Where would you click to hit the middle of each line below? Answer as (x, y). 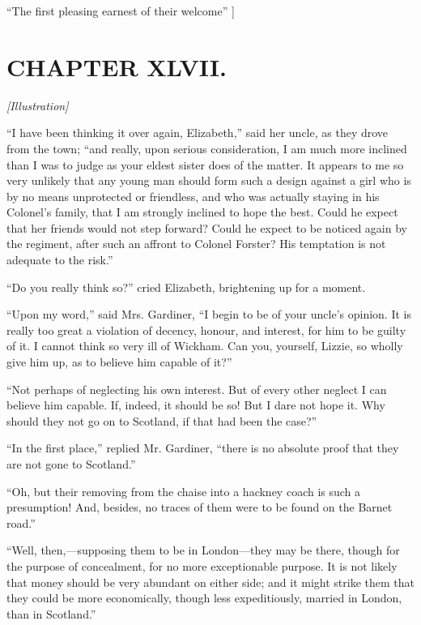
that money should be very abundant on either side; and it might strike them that (210, 582)
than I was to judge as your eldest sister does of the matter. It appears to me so (205, 164)
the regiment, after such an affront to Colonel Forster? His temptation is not (196, 244)
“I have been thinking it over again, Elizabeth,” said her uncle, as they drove (198, 133)
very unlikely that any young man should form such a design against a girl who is (209, 180)
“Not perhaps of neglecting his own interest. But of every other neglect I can (197, 389)
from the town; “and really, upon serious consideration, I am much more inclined (207, 148)
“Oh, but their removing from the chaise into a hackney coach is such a (184, 491)
